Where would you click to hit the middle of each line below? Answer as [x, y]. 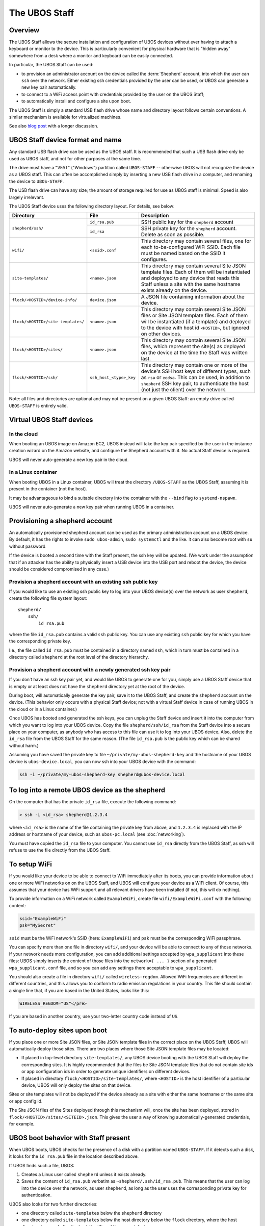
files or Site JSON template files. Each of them [194, 315]
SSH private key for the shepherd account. [189, 229]
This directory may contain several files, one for [196, 241]
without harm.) [24, 745]
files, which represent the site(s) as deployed [193, 347]
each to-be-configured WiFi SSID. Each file [191, 247]
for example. [22, 1124]
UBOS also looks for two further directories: [53, 1204]
